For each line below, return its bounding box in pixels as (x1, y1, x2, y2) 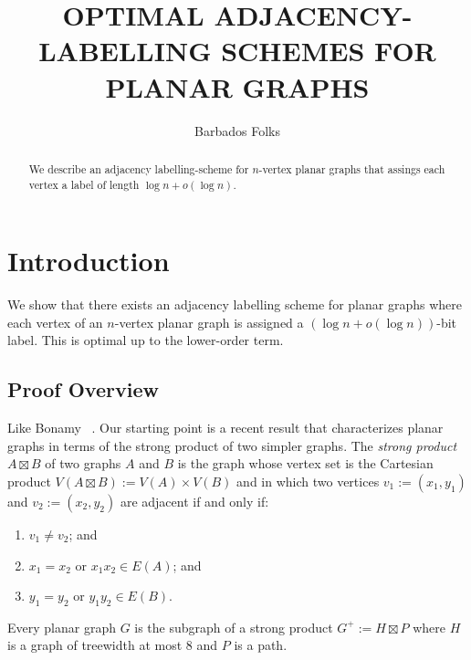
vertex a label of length (28, 176, 140, 192)
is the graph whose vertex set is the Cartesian (177, 454, 434, 473)
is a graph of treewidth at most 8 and (7, 635, 218, 655)
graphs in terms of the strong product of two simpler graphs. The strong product (7, 435, 457, 455)
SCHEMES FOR (221, 32, 436, 69)
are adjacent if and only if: (120, 491, 269, 510)
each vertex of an (7, 312, 103, 331)
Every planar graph (7, 617, 116, 636)
